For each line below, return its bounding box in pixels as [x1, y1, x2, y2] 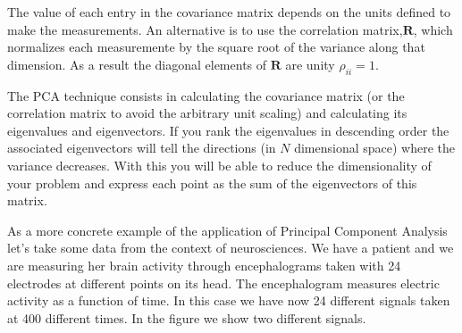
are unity [285, 54, 335, 73]
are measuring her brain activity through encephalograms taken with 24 [7, 255, 401, 274]
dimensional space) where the [294, 138, 456, 157]
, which [413, 20, 453, 38]
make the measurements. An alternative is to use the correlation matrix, [7, 20, 403, 38]
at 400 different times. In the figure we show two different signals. [7, 308, 366, 327]
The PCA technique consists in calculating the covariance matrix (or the [7, 86, 405, 104]
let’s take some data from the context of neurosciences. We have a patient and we [7, 238, 454, 257]
